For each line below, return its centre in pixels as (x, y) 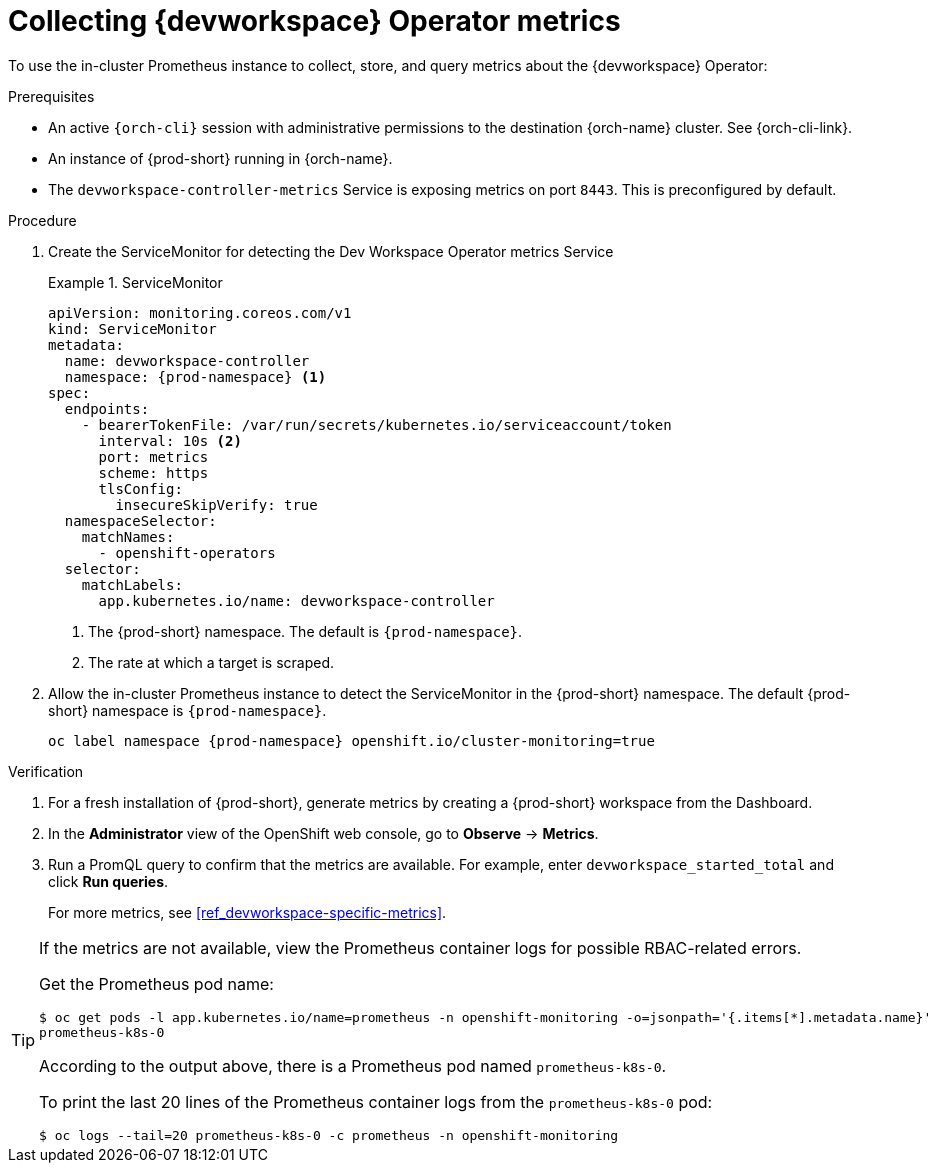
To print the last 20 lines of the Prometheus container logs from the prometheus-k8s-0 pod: (376, 1101)
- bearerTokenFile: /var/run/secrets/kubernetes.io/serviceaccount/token (376, 424)
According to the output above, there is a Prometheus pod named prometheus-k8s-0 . (353, 1065)
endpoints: (107, 408)
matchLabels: (132, 584)
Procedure (42, 220)
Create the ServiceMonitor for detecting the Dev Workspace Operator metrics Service (331, 251)
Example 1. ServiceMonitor (135, 282)
